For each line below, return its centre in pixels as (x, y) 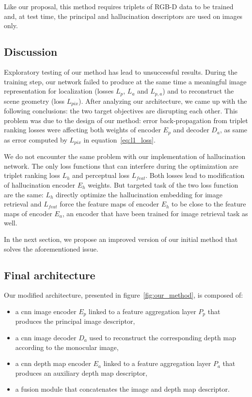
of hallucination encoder (40, 184)
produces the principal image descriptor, (75, 321)
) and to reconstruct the (198, 91)
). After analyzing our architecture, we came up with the (163, 101)
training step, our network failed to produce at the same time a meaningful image (125, 81)
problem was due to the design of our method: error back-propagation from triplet (126, 120)
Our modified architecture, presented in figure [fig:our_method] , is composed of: (124, 295)
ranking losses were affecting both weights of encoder (82, 130)
